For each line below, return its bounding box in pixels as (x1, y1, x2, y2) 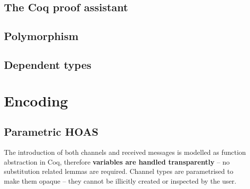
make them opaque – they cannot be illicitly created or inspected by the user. (4, 175, 236, 186)
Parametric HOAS (4, 124, 99, 139)
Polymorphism (4, 28, 79, 43)
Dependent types (4, 57, 91, 72)
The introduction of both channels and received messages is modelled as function (4, 147, 246, 157)
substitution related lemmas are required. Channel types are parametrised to (4, 166, 233, 176)
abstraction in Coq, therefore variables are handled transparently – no (4, 156, 230, 167)
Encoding (4, 90, 68, 110)
